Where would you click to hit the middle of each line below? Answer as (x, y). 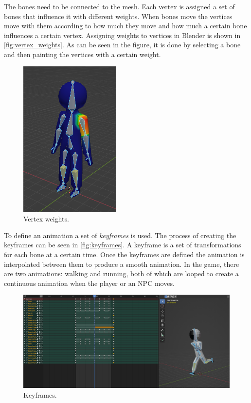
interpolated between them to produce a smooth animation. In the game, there (122, 264)
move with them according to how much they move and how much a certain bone (125, 26)
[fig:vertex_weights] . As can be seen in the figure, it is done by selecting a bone (122, 45)
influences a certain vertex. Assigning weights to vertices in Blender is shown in (122, 35)
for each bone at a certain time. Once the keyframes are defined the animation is (124, 254)
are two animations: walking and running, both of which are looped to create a (121, 273)
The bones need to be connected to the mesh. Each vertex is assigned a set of (119, 6)
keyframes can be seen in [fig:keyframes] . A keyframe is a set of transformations (123, 245)
